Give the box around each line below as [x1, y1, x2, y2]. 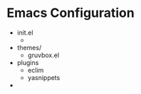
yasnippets [27, 73, 61, 82]
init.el [16, 28, 33, 37]
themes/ [16, 43, 42, 52]
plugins [16, 58, 39, 66]
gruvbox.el [27, 51, 60, 59]
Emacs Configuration [6, 5, 135, 21]
